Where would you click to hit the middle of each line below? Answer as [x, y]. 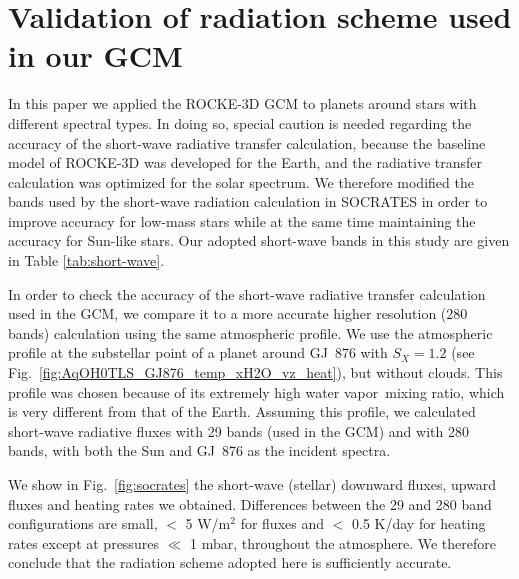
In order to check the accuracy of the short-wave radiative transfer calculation [247, 293]
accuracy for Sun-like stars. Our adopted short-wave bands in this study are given [259, 240]
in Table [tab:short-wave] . [86, 260]
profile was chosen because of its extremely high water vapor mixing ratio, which [256, 391]
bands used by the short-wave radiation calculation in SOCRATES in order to [248, 201]
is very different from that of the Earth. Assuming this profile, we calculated [242, 411]
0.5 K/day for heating [418, 523]
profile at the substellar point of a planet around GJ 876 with [198, 352]
